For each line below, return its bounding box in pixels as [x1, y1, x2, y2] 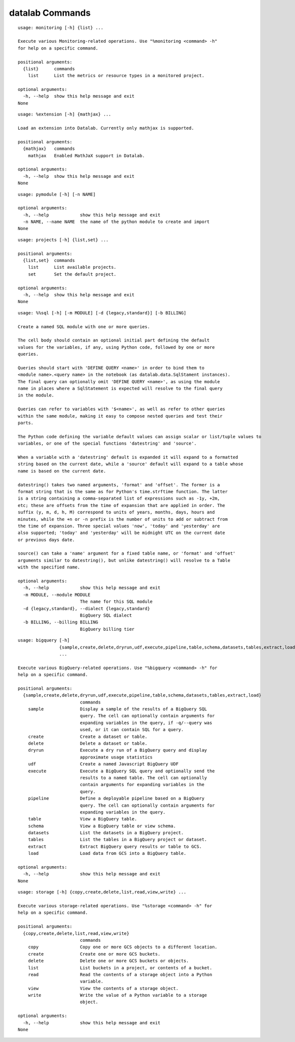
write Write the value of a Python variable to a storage [28, 992, 207, 998]
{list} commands [23, 66, 75, 71]
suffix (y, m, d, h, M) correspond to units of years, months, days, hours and [18, 509, 215, 515]
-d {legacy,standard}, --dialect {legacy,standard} [23, 606, 150, 611]
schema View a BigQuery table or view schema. [28, 823, 177, 829]
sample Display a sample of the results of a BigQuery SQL [28, 706, 207, 712]
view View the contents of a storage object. [28, 986, 179, 991]
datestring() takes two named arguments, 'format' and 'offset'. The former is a [18, 482, 220, 487]
